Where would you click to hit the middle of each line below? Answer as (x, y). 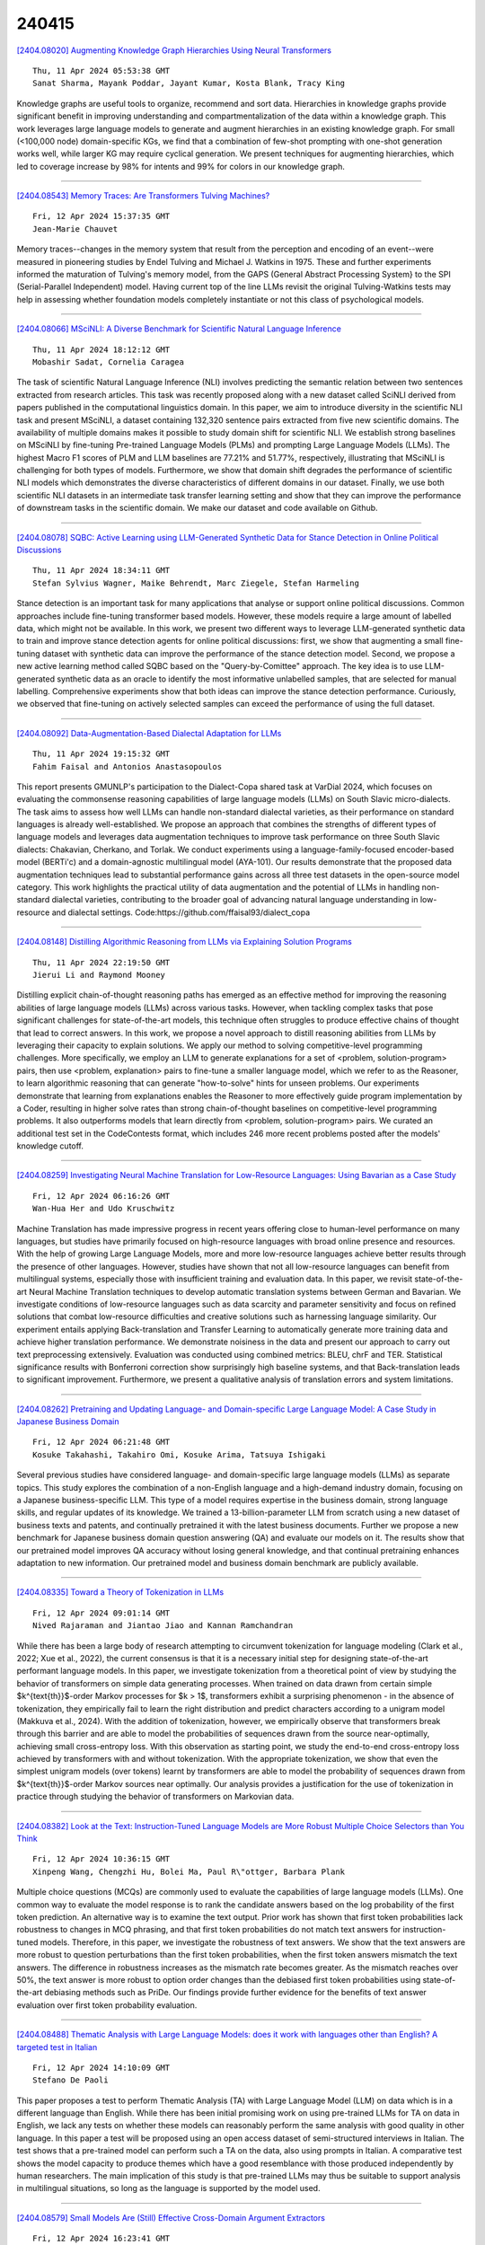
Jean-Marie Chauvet (75, 229)
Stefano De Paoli (71, 2080)
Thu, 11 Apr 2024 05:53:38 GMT (101, 70)
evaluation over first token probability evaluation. (107, 2005)
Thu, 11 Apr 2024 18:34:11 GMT (101, 571)
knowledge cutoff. (50, 1146)
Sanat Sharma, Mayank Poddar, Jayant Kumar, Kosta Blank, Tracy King (189, 84)
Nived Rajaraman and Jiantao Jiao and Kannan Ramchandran (163, 1626)
